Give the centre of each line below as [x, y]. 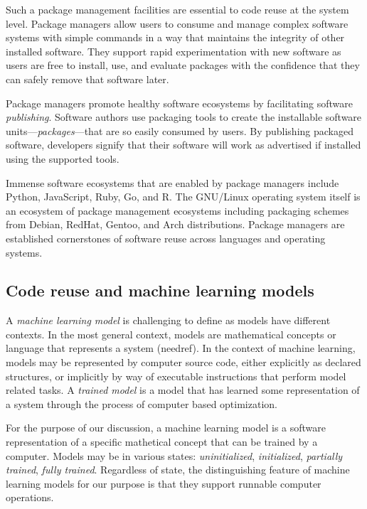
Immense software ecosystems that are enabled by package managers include [172, 182]
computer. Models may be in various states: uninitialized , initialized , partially [174, 455]
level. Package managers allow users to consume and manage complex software [177, 23]
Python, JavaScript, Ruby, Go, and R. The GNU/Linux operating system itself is [183, 197]
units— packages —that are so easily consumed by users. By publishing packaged [180, 130]
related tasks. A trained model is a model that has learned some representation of [183, 390]
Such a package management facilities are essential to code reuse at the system [177, 9]
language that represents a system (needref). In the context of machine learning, [181, 348]
